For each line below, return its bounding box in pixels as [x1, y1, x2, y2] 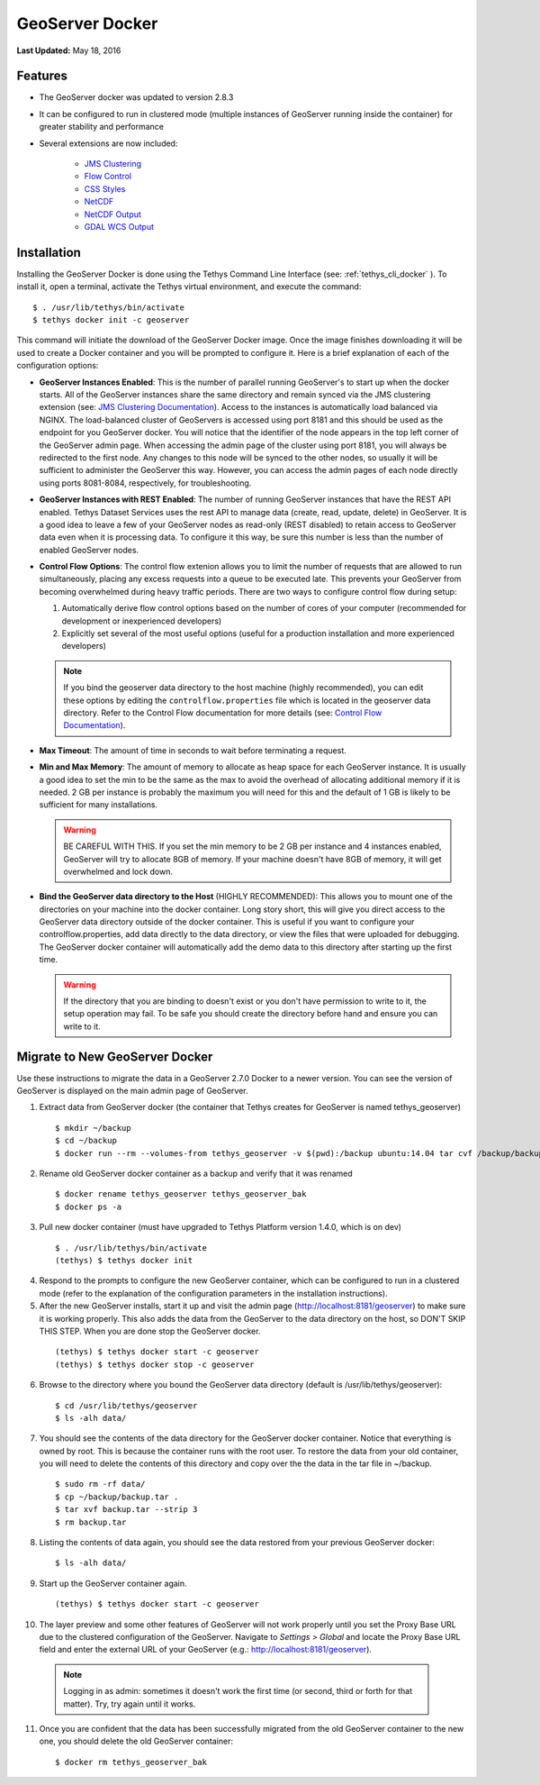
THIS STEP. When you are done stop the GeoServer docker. [39, 1325, 261, 1336]
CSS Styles [84, 183, 126, 194]
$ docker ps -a [55, 1201, 122, 1212]
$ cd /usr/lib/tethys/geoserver [55, 1400, 198, 1410]
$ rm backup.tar [55, 1516, 127, 1527]
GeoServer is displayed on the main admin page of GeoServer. [16, 1086, 248, 1097]
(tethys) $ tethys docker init [55, 1255, 193, 1265]
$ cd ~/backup [55, 1135, 117, 1146]
